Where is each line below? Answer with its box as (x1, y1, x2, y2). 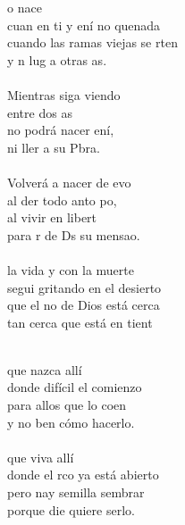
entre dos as (7, 103, 72, 121)
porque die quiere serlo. (7, 500, 135, 519)
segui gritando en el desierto (7, 278, 162, 296)
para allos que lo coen (7, 396, 127, 414)
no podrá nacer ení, (7, 121, 114, 139)
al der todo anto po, (7, 190, 117, 209)
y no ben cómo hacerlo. (7, 412, 135, 431)
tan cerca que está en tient (7, 312, 153, 331)
